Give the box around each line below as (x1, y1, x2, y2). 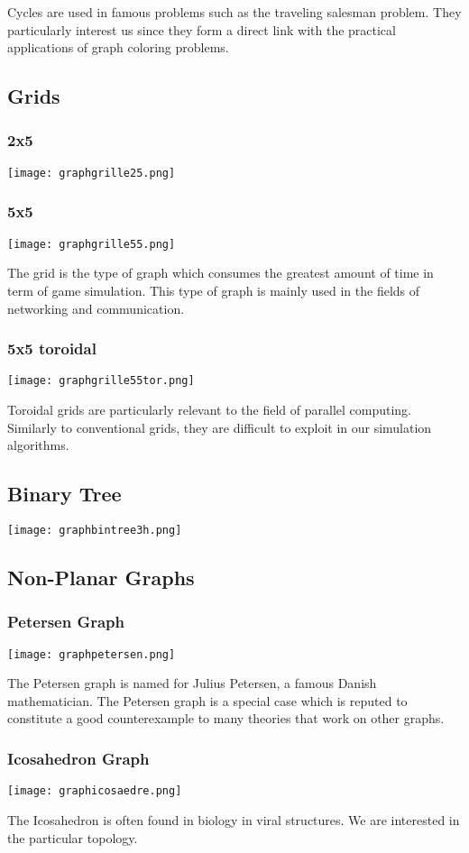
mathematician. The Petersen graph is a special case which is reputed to (7, 691, 408, 710)
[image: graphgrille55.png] (7, 237, 176, 251)
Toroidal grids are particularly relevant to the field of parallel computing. (7, 399, 412, 418)
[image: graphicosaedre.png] (7, 784, 182, 798)
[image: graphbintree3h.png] (7, 523, 182, 537)
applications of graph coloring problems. (7, 38, 229, 57)
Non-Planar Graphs (7, 564, 195, 591)
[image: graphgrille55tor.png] (7, 374, 195, 388)
